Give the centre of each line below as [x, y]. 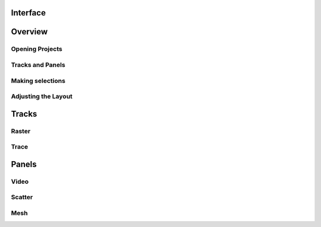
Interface [28, 13]
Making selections [38, 81]
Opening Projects [37, 49]
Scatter [22, 197]
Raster [21, 131]
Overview [29, 32]
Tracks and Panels [38, 65]
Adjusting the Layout [42, 97]
